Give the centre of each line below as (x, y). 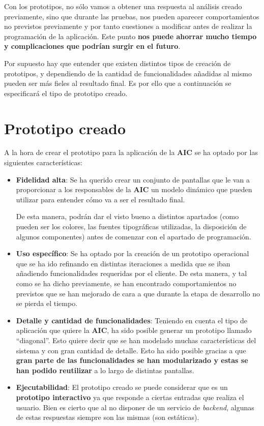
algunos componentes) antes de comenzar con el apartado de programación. (134, 236)
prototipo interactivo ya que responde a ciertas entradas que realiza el (130, 397)
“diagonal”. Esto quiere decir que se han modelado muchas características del (136, 340)
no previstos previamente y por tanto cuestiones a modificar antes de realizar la (128, 26)
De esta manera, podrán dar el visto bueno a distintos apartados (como (127, 216)
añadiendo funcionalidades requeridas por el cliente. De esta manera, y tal (131, 273)
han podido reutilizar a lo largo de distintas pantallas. (105, 370)
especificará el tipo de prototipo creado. (66, 93)
